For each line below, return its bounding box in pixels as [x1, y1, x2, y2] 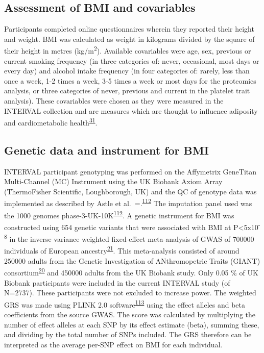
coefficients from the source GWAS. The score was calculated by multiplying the [4, 309, 256, 319]
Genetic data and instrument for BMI [4, 142, 209, 158]
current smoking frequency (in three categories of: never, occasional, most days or [4, 55, 259, 66]
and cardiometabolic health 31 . [4, 116, 98, 128]
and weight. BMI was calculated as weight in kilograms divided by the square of [4, 33, 255, 44]
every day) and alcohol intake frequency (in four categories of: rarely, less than [4, 65, 250, 76]
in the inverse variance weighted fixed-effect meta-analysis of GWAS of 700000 [9, 233, 254, 244]
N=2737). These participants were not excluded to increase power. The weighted [4, 287, 256, 298]
